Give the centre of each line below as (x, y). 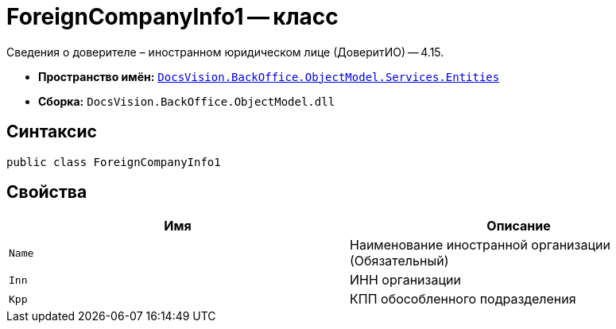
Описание (519, 226)
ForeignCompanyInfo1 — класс (172, 17)
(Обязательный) (399, 261)
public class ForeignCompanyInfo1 (114, 162)
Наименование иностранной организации (480, 245)
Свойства (47, 192)
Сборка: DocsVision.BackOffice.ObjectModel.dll (187, 101)
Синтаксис (52, 132)
